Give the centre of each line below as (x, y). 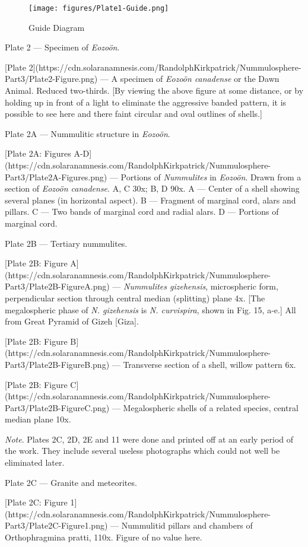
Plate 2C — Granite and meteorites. (71, 482)
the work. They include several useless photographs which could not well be (142, 451)
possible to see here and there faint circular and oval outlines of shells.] (134, 114)
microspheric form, (244, 286)
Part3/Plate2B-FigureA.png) (57, 286)
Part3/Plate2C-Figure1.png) (56, 525)
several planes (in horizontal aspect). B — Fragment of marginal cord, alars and (150, 200)
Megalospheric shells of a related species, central (211, 407)
